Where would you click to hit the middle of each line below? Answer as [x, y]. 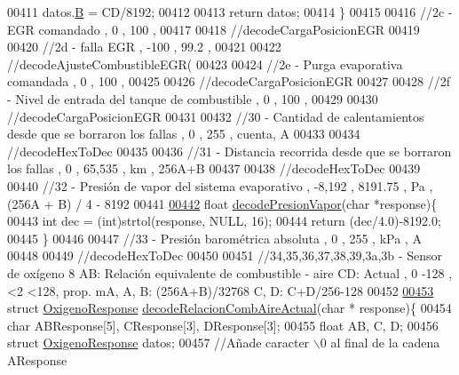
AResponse [37, 359]
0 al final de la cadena [380, 343]
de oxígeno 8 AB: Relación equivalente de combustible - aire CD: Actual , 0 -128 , [230, 272]
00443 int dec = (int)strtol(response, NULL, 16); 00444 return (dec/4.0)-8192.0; [224, 221]
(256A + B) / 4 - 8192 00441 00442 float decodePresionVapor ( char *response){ [222, 203]
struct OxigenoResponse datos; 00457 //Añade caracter [158, 343]
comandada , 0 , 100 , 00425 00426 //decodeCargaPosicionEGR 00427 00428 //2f [229, 81]
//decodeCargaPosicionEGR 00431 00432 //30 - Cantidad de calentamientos [216, 116]
